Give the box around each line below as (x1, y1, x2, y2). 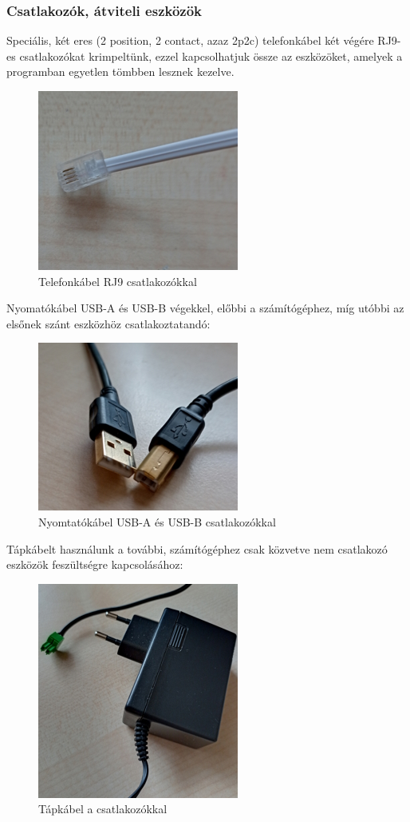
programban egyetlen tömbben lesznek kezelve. (6, 63, 235, 80)
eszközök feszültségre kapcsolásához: (6, 556, 183, 573)
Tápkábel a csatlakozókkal (38, 800, 168, 817)
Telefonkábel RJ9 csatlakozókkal (38, 272, 197, 289)
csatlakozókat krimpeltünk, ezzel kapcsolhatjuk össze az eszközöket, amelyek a (19, 47, 403, 64)
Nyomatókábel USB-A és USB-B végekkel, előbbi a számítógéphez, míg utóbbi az (6, 300, 404, 316)
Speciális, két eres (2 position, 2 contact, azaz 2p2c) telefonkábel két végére (6, 32, 374, 49)
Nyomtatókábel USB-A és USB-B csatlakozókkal (38, 513, 276, 530)
